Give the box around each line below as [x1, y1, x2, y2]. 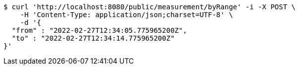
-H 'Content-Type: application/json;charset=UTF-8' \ [20, 11, 233, 19]
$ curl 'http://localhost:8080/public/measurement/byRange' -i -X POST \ [3, 3, 296, 11]
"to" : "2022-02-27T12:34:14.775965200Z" [11, 34, 175, 42]
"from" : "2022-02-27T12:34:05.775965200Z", [11, 26, 187, 34]
